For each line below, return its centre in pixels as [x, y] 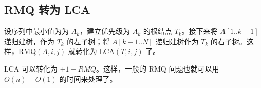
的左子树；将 [88, 41]
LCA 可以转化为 [31, 68]
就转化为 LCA [91, 51]
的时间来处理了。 [88, 78]
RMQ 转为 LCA [47, 10]
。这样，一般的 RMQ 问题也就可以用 [158, 68]
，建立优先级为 [105, 31]
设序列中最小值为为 [36, 31]
